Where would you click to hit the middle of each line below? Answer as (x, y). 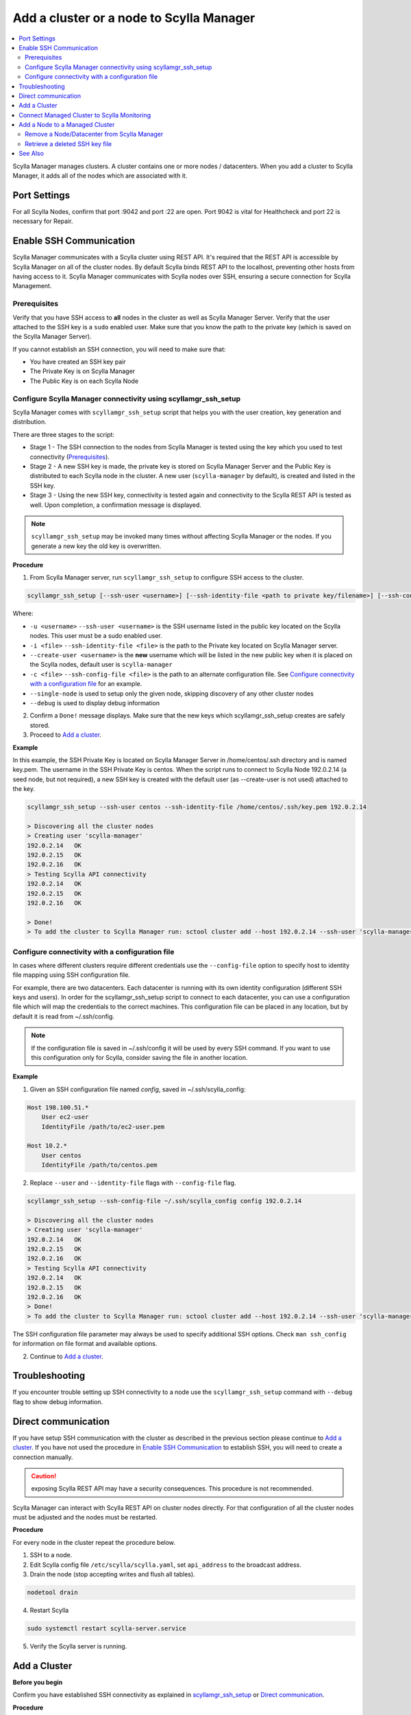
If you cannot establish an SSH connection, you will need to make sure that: (119, 349)
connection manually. (43, 1457)
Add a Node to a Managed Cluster (67, 125)
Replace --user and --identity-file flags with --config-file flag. (133, 1183)
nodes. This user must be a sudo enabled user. (96, 636)
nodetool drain (52, 1593)
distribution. (30, 422)
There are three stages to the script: (63, 434)
